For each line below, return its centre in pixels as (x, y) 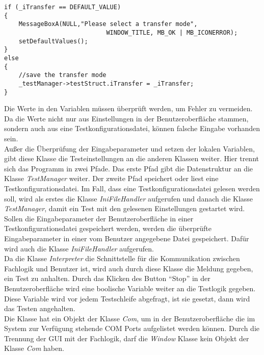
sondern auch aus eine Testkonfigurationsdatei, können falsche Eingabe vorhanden (132, 128)
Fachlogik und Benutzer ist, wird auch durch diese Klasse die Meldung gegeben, (129, 268)
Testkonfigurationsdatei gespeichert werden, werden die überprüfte (108, 228)
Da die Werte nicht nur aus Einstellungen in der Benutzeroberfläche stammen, (126, 118)
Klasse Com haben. (34, 348)
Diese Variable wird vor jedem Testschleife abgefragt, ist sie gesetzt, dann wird (127, 298)
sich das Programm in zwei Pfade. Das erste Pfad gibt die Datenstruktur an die (129, 168)
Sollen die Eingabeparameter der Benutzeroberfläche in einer (99, 218)
